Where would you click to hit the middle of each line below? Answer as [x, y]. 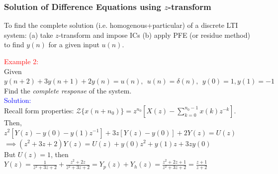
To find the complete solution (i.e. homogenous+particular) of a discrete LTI [121, 25]
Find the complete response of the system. [68, 90]
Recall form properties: [39, 110]
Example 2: [21, 61]
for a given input [74, 44]
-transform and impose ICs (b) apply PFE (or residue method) [154, 35]
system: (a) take [29, 35]
